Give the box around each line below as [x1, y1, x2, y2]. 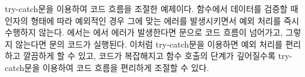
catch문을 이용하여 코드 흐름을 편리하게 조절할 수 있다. [5, 61, 209, 73]
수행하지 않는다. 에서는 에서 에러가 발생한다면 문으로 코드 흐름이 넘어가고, [5, 26, 283, 38]
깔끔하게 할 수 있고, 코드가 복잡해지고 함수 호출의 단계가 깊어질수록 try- [23, 49, 292, 62]
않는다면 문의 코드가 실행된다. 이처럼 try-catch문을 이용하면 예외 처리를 [15, 37, 283, 50]
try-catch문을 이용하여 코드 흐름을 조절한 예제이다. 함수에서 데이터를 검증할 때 [5, 2, 298, 14]
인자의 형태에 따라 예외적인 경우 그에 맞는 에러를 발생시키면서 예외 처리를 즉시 [5, 14, 300, 26]
